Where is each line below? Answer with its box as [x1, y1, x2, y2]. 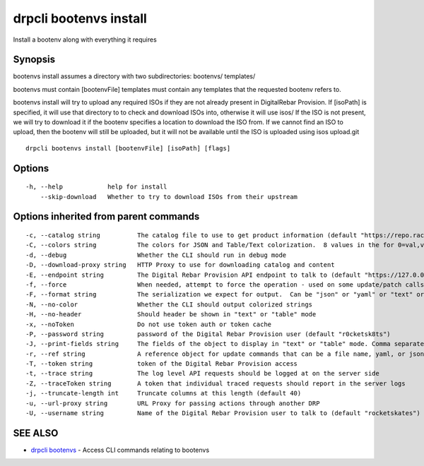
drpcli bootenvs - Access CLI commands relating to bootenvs [30, 446, 210, 454]
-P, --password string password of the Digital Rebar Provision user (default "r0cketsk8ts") [25, 330, 391, 338]
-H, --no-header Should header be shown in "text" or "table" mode [25, 311, 317, 318]
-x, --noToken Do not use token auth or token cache [25, 320, 272, 328]
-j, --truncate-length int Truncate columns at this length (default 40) [25, 389, 302, 398]
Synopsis [13, 54, 56, 66]
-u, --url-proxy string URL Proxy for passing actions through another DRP [25, 399, 320, 407]
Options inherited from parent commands [13, 210, 200, 222]
